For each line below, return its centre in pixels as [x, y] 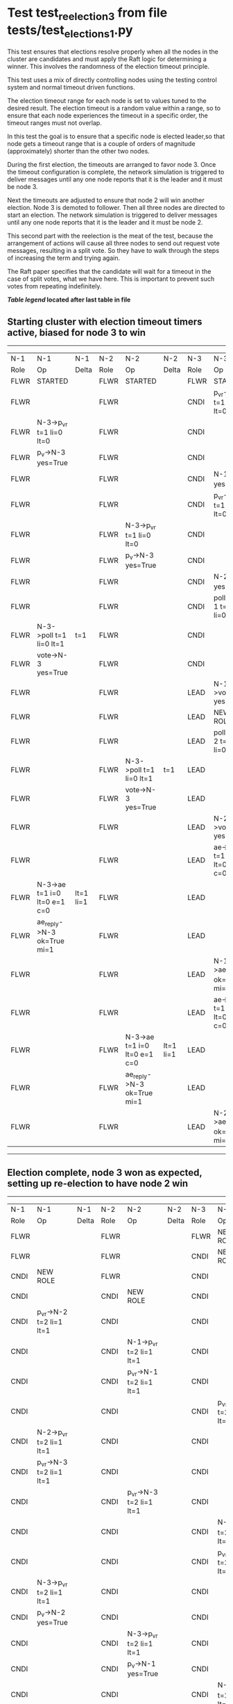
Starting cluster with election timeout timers [105, 321]
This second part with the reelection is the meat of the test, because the [110, 236]
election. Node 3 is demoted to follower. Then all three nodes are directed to [116, 208]
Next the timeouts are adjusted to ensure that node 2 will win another [106, 200]
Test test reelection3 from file [87, 14]
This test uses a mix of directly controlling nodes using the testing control [112, 80]
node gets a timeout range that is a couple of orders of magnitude [101, 144]
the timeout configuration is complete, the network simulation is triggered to [116, 172]
